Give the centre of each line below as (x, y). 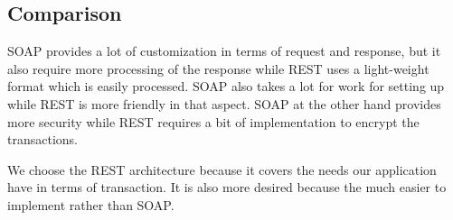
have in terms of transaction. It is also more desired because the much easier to (227, 187)
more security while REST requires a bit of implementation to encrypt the (213, 121)
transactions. (42, 139)
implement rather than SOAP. (91, 204)
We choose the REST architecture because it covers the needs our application (222, 169)
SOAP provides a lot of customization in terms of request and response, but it (224, 51)
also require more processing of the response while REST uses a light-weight (218, 68)
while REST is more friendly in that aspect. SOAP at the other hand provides (224, 103)
